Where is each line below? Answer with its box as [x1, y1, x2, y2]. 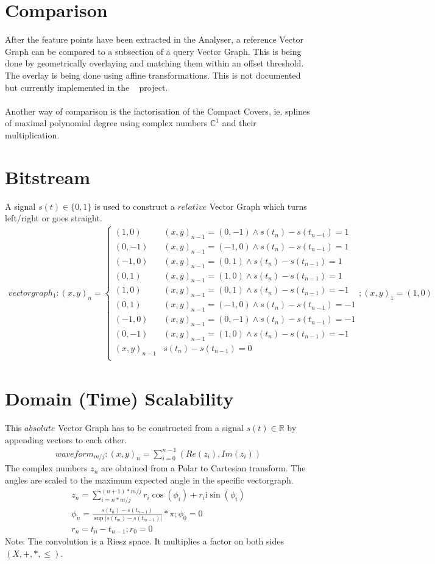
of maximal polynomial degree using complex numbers [5, 116, 208, 129]
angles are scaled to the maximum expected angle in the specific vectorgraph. [5, 474, 294, 487]
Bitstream [5, 164, 91, 189]
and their [222, 116, 256, 129]
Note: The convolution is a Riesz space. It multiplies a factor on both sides [5, 535, 284, 548]
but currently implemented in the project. [5, 80, 168, 93]
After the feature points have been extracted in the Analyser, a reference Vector [5, 33, 304, 46]
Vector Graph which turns [209, 199, 307, 212]
